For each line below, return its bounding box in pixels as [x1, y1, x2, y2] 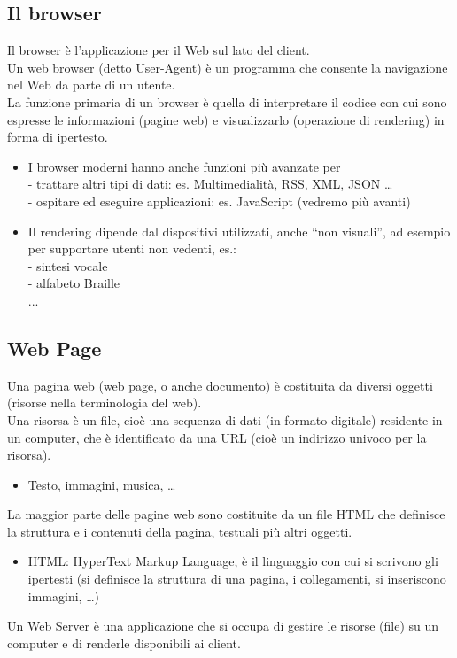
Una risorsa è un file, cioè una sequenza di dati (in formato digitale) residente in [7, 410, 443, 429]
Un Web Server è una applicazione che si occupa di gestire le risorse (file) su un [7, 616, 439, 635]
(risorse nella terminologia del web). [7, 393, 202, 412]
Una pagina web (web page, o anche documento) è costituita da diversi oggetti [7, 375, 433, 394]
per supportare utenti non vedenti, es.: [27, 239, 236, 258]
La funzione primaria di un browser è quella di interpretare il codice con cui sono [7, 92, 447, 111]
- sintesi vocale [27, 256, 108, 275]
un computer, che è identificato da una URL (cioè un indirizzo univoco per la [7, 428, 427, 446]
